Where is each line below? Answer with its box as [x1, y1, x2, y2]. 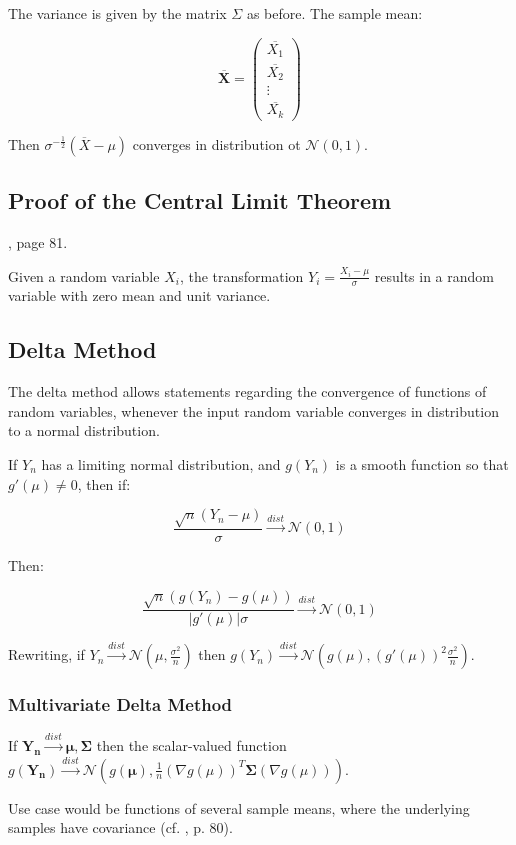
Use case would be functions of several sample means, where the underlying [8, 797, 470, 818]
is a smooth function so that [335, 454, 509, 475]
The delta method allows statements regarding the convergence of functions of [8, 381, 487, 402]
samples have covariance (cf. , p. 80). [8, 817, 233, 838]
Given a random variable [8, 265, 160, 286]
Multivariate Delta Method [8, 692, 233, 717]
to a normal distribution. [8, 420, 160, 441]
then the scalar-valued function [96, 735, 287, 756]
